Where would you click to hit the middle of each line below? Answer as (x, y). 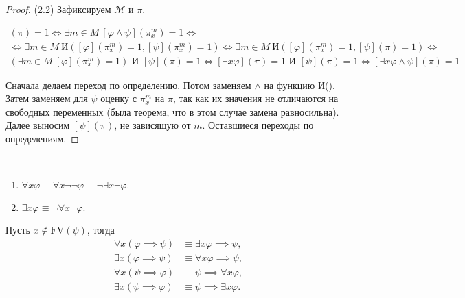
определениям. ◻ (42, 139)
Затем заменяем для (47, 98)
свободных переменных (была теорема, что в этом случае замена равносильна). (172, 111)
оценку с (118, 98)
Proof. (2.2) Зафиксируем (58, 9)
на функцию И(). (299, 85)
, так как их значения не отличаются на (256, 98)
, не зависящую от (152, 125)
